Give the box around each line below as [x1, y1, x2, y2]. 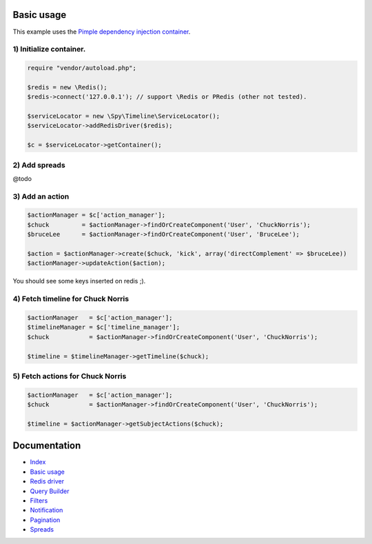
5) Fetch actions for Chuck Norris [12, 371, 127, 381]
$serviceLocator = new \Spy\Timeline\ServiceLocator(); [27, 112, 220, 120]
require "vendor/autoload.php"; [27, 64, 137, 72]
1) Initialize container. [12, 45, 86, 54]
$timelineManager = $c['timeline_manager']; [27, 323, 180, 331]
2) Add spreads [12, 160, 65, 170]
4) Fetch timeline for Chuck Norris [12, 294, 130, 304]
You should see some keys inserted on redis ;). [12, 277, 146, 285]
